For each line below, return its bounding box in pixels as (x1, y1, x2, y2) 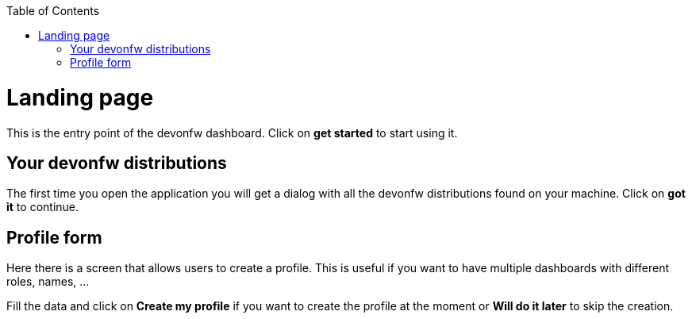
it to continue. (6, 200, 79, 214)
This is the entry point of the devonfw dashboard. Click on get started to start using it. (6, 125, 458, 140)
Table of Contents (6, 4, 100, 17)
